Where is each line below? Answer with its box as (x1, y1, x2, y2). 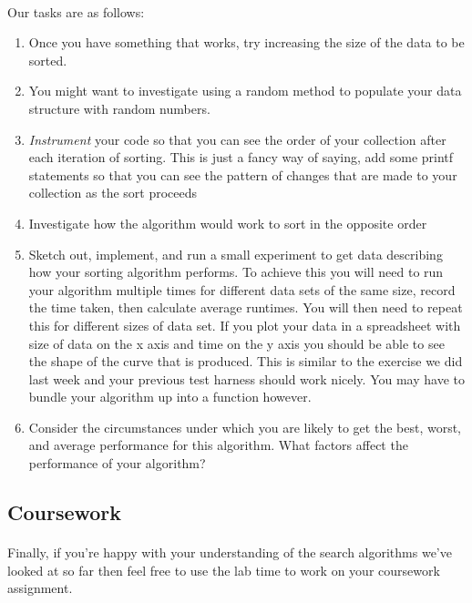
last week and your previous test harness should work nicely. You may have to (28, 369, 465, 388)
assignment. (7, 578, 73, 598)
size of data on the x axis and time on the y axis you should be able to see (28, 333, 445, 353)
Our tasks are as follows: (7, 2, 145, 21)
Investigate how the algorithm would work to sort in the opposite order (28, 213, 427, 232)
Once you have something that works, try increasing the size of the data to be (28, 33, 465, 52)
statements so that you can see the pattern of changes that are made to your (28, 165, 457, 184)
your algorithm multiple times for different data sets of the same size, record (28, 280, 456, 299)
